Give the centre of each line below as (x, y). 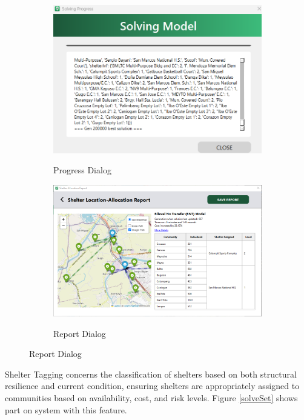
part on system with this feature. (66, 409)
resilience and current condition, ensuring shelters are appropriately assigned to (152, 386)
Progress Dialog (82, 170)
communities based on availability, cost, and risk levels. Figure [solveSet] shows (151, 397)
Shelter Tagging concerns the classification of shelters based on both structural (151, 374)
